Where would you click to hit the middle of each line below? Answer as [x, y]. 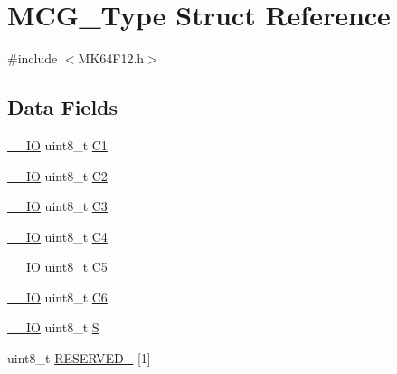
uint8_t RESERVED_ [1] [79, 358]
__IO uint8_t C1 [57, 144]
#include [33, 58]
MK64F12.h [111, 58]
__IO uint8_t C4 [57, 236]
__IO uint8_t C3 [57, 206]
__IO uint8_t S [53, 327]
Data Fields [63, 107]
